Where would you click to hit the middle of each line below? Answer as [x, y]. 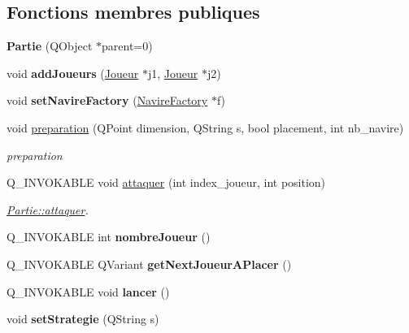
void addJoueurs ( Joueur [73, 73]
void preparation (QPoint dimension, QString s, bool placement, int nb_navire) [205, 127]
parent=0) [127, 46]
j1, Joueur [173, 73]
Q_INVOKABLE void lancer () [88, 291]
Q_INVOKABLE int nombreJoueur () [109, 237]
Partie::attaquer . [48, 209]
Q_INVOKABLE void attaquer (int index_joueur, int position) [166, 182]
